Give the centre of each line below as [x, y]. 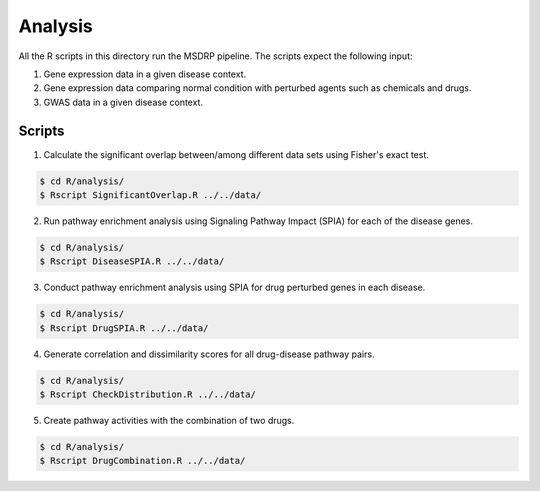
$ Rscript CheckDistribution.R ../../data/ [148, 394]
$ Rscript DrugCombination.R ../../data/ [142, 461]
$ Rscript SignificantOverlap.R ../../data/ [150, 195]
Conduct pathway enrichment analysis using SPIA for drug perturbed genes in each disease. [234, 287]
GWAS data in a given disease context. [123, 102]
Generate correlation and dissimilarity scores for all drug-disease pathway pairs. [209, 354]
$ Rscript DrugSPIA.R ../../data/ [124, 328]
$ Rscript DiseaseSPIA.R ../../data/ [132, 261]
